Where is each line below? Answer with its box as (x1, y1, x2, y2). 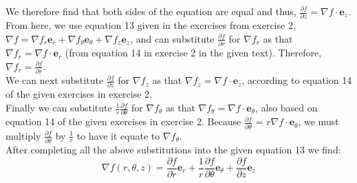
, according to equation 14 (241, 73, 352, 87)
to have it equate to (76, 128, 160, 142)
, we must (298, 114, 339, 129)
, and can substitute (130, 31, 215, 45)
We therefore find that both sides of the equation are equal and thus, (6, 4, 296, 18)
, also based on (255, 100, 318, 115)
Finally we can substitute (6, 100, 112, 115)
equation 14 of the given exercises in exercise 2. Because (6, 114, 241, 129)
